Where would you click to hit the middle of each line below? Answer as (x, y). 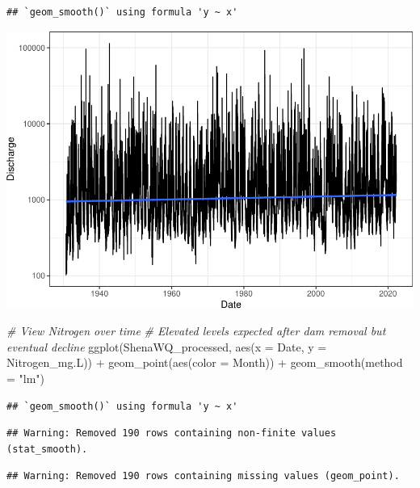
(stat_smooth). (47, 449)
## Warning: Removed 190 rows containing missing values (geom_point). (203, 476)
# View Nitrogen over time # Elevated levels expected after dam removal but (196, 331)
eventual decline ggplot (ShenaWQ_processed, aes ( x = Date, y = (167, 346)
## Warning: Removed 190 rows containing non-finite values (172, 433)
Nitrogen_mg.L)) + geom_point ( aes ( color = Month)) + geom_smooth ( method (205, 362)
